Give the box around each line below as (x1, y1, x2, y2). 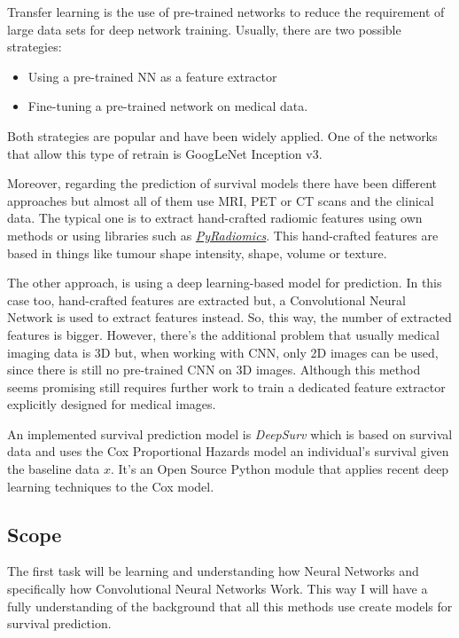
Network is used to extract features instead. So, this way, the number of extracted (7, 308, 452, 327)
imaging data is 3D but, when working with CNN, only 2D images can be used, (7, 343, 439, 361)
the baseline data (7, 460, 100, 478)
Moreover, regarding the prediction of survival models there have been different (7, 174, 438, 193)
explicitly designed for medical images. (7, 395, 216, 414)
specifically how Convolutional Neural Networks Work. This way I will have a (7, 579, 428, 598)
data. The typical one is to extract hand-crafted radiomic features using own (7, 209, 423, 227)
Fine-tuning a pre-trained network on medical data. (27, 97, 308, 115)
